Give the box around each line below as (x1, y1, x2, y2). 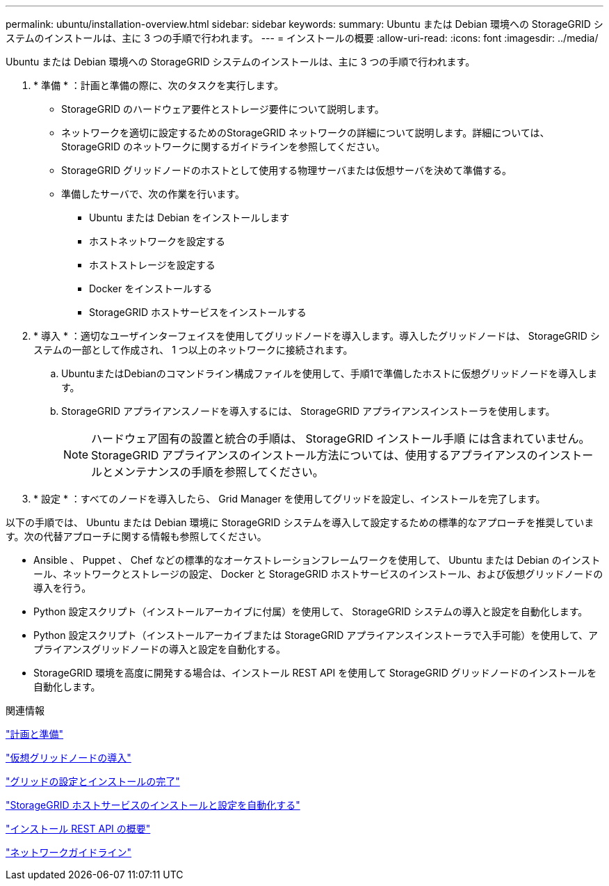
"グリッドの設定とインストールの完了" (6, 775, 180, 787)
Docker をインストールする (89, 283, 212, 294)
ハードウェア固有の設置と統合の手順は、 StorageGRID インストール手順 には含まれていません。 (91, 432, 590, 445)
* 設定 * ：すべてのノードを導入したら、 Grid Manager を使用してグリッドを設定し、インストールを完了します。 (33, 493, 546, 505)
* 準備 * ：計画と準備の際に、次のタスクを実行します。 (33, 79, 284, 91)
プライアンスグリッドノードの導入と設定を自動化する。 (33, 643, 286, 655)
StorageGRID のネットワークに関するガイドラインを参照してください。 (61, 141, 386, 152)
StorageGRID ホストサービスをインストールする (89, 306, 307, 318)
